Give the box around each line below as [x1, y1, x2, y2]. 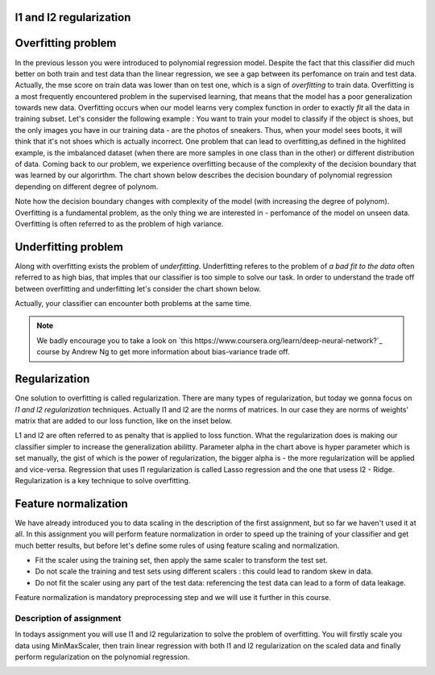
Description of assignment [14, 612, 122, 623]
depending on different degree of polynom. [14, 181, 159, 191]
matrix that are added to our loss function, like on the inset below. [14, 416, 233, 425]
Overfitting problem [14, 36, 117, 50]
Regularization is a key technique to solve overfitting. [14, 475, 191, 485]
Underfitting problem [14, 240, 124, 254]
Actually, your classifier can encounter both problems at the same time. [14, 299, 252, 309]
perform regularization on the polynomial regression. [14, 652, 190, 662]
